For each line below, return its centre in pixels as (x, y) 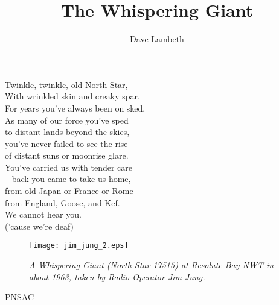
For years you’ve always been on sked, (75, 108)
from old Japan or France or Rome (69, 191)
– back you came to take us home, (68, 179)
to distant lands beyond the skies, (67, 132)
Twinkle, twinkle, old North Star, (66, 84)
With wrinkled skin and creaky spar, (72, 96)
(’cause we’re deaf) (40, 226)
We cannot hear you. (43, 214)
